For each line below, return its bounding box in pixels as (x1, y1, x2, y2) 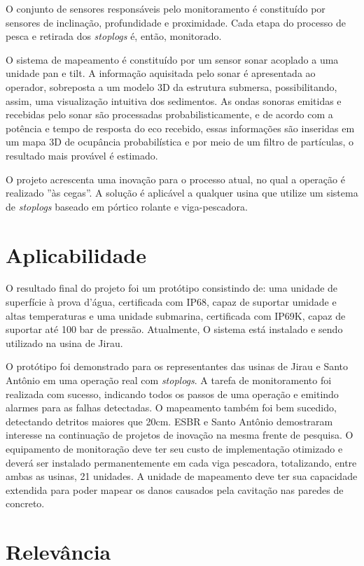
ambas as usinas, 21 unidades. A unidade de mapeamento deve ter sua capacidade (6, 469, 358, 483)
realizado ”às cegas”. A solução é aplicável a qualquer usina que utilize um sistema (6, 185, 358, 200)
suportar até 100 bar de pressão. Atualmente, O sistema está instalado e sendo (6, 322, 343, 337)
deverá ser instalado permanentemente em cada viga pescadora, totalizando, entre (6, 455, 357, 469)
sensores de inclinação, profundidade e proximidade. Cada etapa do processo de (6, 15, 346, 29)
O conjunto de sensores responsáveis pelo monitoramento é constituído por (6, 1, 325, 15)
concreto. (6, 496, 45, 511)
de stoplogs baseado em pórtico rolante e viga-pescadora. (6, 199, 248, 213)
